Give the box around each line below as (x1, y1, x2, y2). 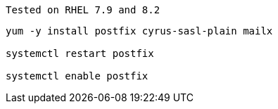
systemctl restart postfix (6, 48, 154, 59)
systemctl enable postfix (6, 70, 149, 82)
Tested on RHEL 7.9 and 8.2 (6, 4, 160, 15)
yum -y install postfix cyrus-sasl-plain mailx (6, 25, 273, 37)
